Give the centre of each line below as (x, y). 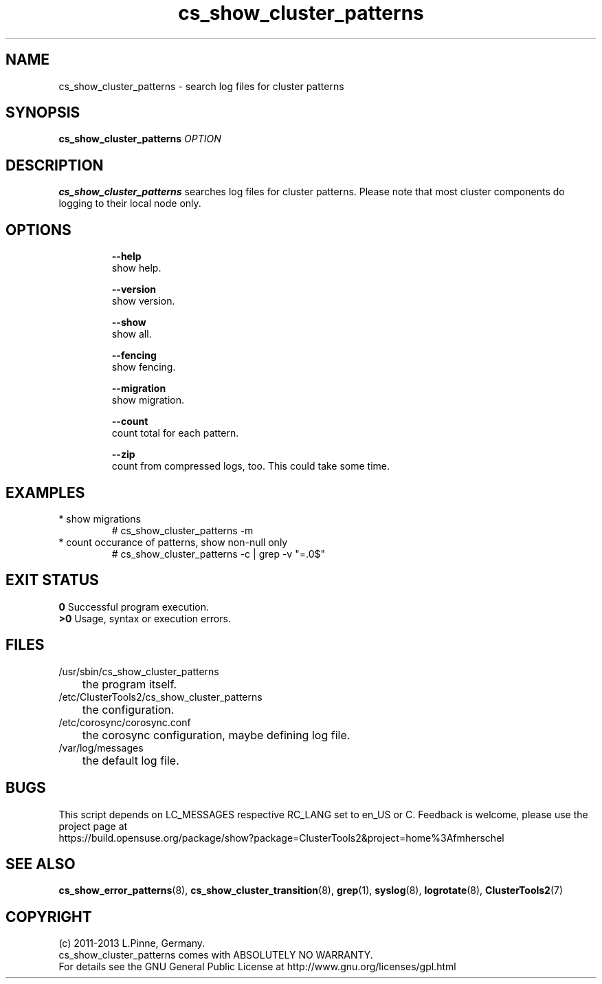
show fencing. (144, 367)
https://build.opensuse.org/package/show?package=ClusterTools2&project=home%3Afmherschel (281, 838)
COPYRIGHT (49, 917)
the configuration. (128, 709)
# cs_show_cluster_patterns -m (182, 530)
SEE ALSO (41, 864)
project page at (93, 826)
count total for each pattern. (175, 433)
